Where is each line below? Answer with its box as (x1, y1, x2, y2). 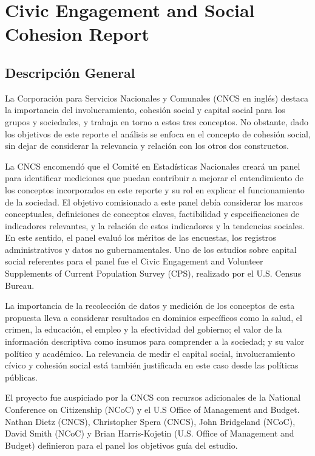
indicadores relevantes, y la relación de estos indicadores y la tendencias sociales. (5, 219, 305, 232)
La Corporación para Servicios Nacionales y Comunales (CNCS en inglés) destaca (5, 91, 309, 104)
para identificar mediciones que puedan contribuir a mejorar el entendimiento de (5, 171, 303, 184)
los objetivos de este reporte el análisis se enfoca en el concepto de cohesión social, (5, 127, 311, 140)
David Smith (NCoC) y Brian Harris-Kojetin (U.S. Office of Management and (5, 427, 294, 440)
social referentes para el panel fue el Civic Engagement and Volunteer (5, 255, 263, 268)
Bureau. (5, 278, 35, 291)
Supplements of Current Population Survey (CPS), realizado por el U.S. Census (5, 267, 302, 280)
